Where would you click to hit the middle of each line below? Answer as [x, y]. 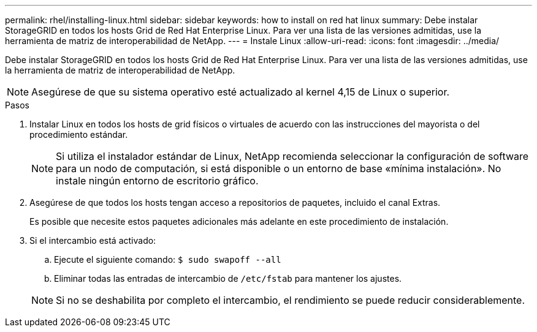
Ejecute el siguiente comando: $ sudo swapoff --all [168, 259]
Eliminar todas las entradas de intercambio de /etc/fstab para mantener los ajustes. [228, 278]
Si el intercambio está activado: [93, 240]
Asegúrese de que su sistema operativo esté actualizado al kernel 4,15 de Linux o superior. [241, 92]
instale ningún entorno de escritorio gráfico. [157, 181]
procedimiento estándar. [79, 134]
